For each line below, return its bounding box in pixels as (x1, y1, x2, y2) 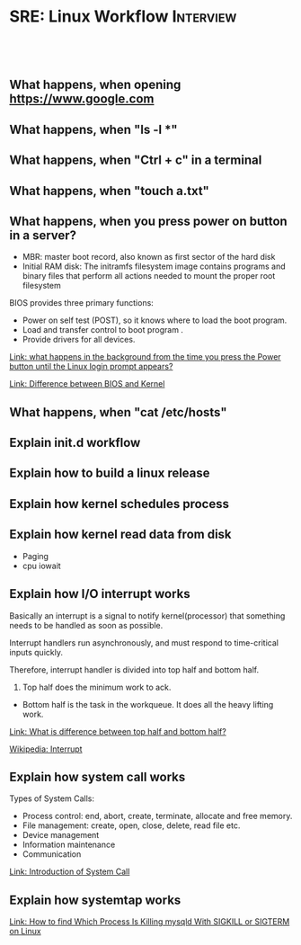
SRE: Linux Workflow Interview (9, 6, 237, 27)
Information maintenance (22, 839, 116, 851)
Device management (22, 830, 100, 841)
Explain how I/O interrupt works (9, 586, 190, 602)
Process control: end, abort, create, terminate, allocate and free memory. (22, 811, 293, 822)
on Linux (9, 926, 42, 937)
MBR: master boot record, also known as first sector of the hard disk (22, 252, 276, 263)
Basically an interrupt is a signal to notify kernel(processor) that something (9, 610, 286, 621)
